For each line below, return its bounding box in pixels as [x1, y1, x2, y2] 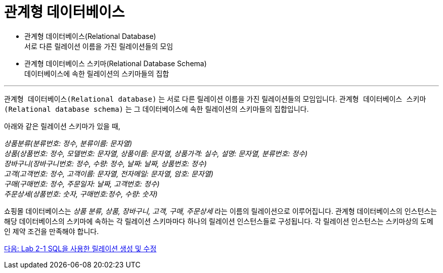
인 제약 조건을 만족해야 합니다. [4, 226, 99, 236]
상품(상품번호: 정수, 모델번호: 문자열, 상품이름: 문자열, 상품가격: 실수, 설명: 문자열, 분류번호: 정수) [4, 149, 308, 158]
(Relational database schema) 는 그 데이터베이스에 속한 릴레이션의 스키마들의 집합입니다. [4, 104, 309, 113]
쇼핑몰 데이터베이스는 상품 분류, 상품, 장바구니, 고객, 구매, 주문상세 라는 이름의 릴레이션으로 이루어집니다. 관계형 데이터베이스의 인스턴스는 [4, 206, 437, 215]
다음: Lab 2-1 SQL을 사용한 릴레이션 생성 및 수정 [4, 244, 157, 253]
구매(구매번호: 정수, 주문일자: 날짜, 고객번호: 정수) [4, 179, 160, 188]
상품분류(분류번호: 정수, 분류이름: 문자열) [4, 139, 132, 148]
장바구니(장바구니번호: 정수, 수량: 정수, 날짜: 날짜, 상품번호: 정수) [4, 159, 207, 168]
